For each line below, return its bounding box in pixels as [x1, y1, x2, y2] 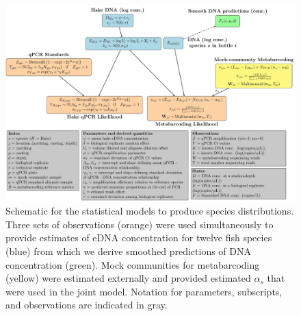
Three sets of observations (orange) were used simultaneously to [5, 217, 274, 231]
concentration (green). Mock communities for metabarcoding [5, 257, 260, 271]
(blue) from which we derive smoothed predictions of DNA [5, 244, 252, 258]
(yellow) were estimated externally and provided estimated [5, 271, 251, 285]
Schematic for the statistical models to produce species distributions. [5, 204, 294, 218]
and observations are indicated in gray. [5, 297, 168, 312]
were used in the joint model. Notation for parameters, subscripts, [5, 284, 283, 298]
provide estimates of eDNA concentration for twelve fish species [5, 230, 272, 245]
